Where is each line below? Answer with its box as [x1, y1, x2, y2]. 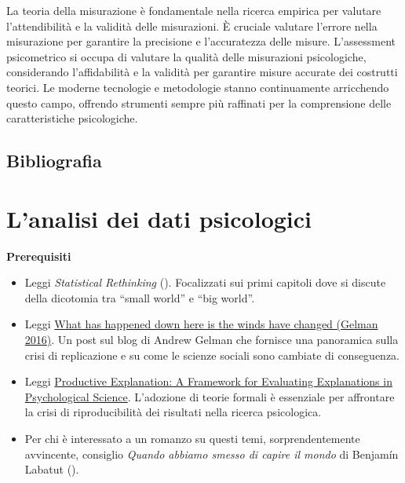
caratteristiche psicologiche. [6, 110, 138, 126]
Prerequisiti [6, 247, 71, 264]
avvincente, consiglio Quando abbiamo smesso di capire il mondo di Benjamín [24, 445, 399, 462]
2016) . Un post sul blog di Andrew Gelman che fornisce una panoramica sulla [24, 331, 399, 348]
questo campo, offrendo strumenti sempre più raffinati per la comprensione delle [6, 94, 392, 111]
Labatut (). [24, 461, 79, 478]
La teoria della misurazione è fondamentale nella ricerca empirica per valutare [6, 2, 381, 18]
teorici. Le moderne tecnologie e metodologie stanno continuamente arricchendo [6, 79, 389, 95]
